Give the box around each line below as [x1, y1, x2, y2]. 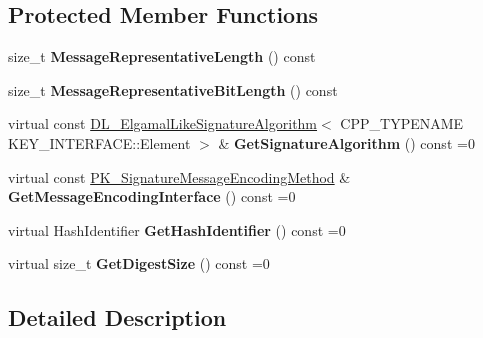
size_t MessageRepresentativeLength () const [8, 46, 316, 67]
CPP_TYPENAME [340, 113, 464, 134]
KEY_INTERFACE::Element [8, 132, 191, 153]
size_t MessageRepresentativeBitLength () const [8, 79, 338, 100]
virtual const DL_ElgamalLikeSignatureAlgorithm [8, 113, 318, 134]
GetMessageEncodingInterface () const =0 [8, 186, 296, 207]
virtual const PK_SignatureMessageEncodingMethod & [8, 166, 351, 187]
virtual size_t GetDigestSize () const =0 [8, 253, 270, 274]
